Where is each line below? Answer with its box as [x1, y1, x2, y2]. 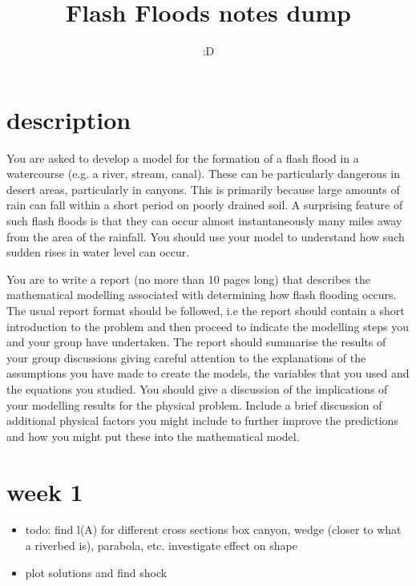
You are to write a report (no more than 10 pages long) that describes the [6, 270, 370, 287]
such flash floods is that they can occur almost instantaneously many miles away [6, 212, 402, 229]
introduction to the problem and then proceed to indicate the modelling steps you [6, 317, 409, 334]
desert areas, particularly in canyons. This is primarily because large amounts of [6, 180, 400, 197]
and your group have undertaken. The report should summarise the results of [6, 333, 386, 350]
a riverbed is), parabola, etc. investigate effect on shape [25, 537, 297, 554]
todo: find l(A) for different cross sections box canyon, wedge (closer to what [25, 521, 402, 538]
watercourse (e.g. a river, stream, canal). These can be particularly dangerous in [6, 165, 400, 182]
